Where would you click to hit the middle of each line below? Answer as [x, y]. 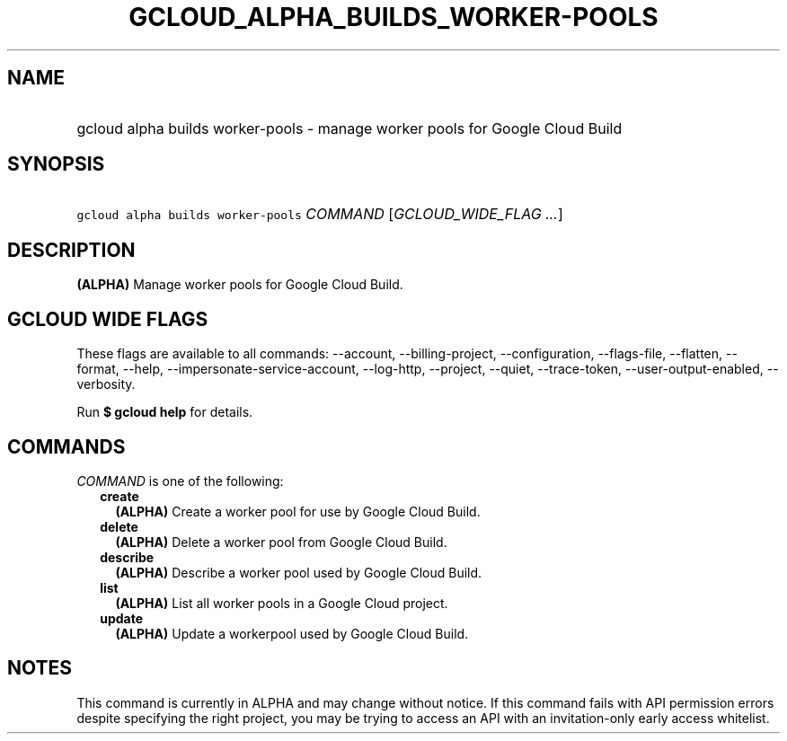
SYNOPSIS [56, 164]
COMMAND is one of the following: [180, 481]
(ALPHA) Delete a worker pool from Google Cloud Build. [281, 542]
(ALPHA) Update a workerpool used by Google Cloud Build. [292, 633]
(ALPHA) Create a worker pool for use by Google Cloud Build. [298, 511]
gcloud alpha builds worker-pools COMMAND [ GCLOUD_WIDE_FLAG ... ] [320, 214]
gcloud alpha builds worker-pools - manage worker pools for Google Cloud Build [349, 128]
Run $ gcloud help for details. [165, 412]
